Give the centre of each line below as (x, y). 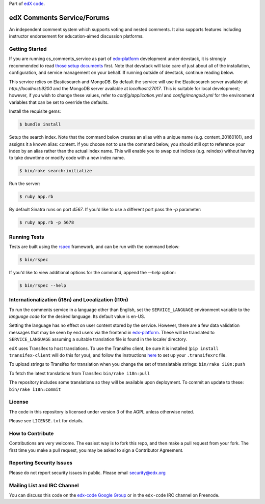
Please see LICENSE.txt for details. (46, 421)
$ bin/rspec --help (43, 285)
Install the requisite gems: (35, 111)
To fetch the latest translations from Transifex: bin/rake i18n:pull (79, 373)
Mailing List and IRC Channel (44, 485)
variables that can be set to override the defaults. (59, 102)
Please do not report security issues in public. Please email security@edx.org (87, 472)
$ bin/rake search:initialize (56, 171)
